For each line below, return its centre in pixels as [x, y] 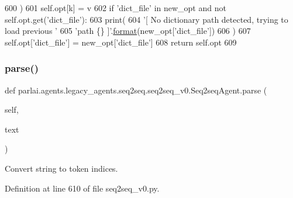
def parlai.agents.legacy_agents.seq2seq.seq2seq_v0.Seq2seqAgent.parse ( [136, 90]
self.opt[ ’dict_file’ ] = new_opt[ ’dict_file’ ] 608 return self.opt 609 [121, 42]
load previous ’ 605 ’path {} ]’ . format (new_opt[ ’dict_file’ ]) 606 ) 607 [128, 31]
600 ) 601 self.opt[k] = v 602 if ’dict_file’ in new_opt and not [116, 8]
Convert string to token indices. [61, 168]
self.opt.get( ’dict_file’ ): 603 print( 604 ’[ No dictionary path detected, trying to [146, 19]
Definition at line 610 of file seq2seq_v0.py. [82, 188]
